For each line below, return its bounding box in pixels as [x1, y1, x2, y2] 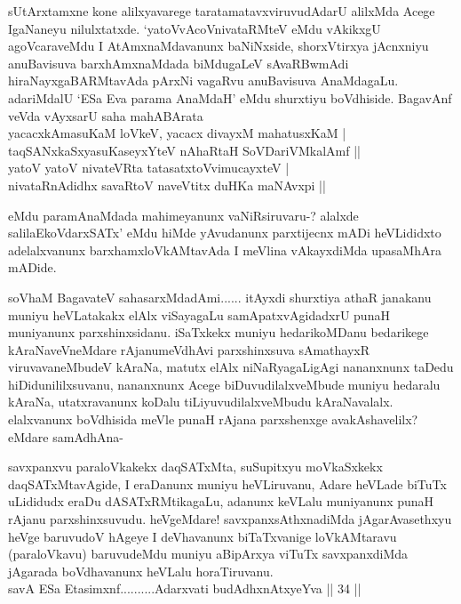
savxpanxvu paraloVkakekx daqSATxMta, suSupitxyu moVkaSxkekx [8, 457, 383, 476]
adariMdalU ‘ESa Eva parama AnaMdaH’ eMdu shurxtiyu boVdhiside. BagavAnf [8, 88, 452, 107]
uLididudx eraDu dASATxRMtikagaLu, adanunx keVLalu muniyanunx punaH [8, 492, 434, 511]
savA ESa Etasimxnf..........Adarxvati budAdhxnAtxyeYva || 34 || [8, 579, 362, 598]
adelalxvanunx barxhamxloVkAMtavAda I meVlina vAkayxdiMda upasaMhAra [8, 240, 441, 259]
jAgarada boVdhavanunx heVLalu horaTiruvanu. [8, 561, 274, 580]
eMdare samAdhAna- [8, 427, 124, 446]
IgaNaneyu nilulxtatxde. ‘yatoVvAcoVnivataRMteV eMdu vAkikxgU [8, 19, 381, 37]
